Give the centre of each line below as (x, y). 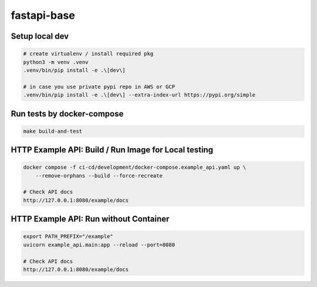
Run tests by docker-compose (67, 114)
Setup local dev (40, 36)
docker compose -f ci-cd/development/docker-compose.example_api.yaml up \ (135, 167)
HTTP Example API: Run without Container (90, 219)
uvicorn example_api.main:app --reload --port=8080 (99, 245)
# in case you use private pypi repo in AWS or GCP (99, 86)
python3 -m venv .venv (56, 62)
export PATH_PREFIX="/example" (68, 236)
